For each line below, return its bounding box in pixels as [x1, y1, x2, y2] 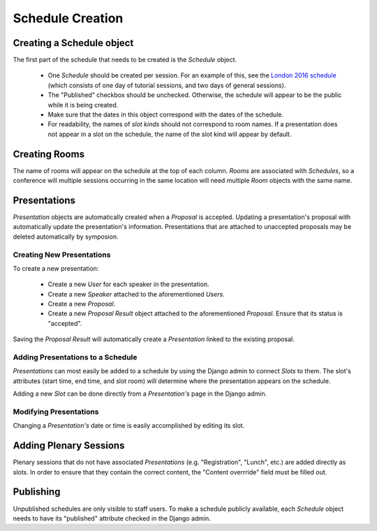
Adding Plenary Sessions [13, 440, 125, 451]
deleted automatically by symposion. [13, 232, 119, 241]
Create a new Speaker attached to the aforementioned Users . [47, 290, 225, 298]
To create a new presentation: [13, 264, 99, 272]
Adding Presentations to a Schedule [13, 352, 138, 362]
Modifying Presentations [13, 407, 99, 417]
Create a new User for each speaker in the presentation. [47, 280, 209, 289]
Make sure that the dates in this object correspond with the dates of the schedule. [47, 110, 284, 119]
